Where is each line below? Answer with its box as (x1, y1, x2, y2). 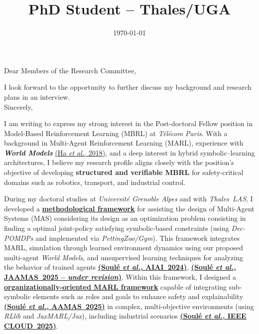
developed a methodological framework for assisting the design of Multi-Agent (4, 203, 255, 213)
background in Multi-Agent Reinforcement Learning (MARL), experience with (4, 138, 244, 148)
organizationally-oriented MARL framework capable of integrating (4, 281, 227, 292)
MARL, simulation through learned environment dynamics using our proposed (4, 242, 244, 253)
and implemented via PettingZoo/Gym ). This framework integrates (35, 232, 240, 243)
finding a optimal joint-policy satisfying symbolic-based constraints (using (4, 223, 229, 233)
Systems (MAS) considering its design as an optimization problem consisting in (4, 213, 246, 223)
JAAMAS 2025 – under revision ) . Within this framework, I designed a (4, 272, 237, 282)
